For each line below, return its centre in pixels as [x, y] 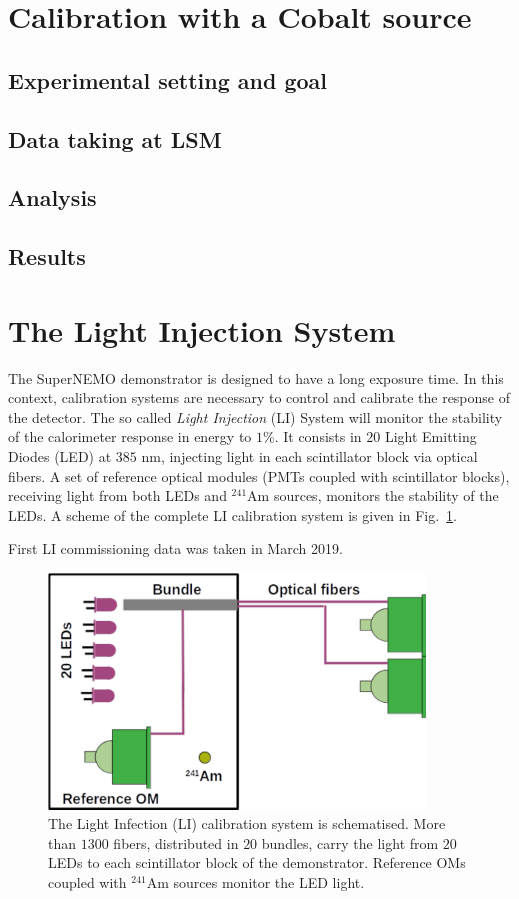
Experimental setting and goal [168, 79]
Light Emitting [430, 436]
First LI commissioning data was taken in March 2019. [175, 548]
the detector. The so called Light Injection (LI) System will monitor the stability [255, 416]
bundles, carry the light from [350, 842]
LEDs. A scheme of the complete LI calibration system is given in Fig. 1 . [232, 514]
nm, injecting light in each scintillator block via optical [309, 456]
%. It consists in [312, 436]
